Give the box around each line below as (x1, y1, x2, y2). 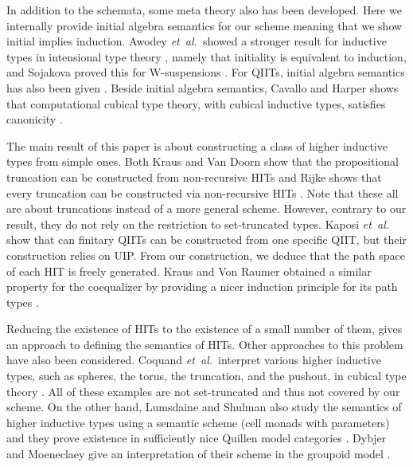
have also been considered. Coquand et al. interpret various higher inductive (6, 351, 381, 368)
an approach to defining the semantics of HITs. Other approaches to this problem (6, 336, 403, 352)
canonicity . (6, 111, 63, 128)
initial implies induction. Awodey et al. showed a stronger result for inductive (6, 33, 387, 49)
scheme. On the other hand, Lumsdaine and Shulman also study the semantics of (6, 398, 402, 415)
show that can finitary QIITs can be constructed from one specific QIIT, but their (6, 231, 407, 248)
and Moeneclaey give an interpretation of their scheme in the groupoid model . (6, 445, 391, 462)
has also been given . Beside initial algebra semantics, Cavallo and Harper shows (6, 79, 399, 96)
